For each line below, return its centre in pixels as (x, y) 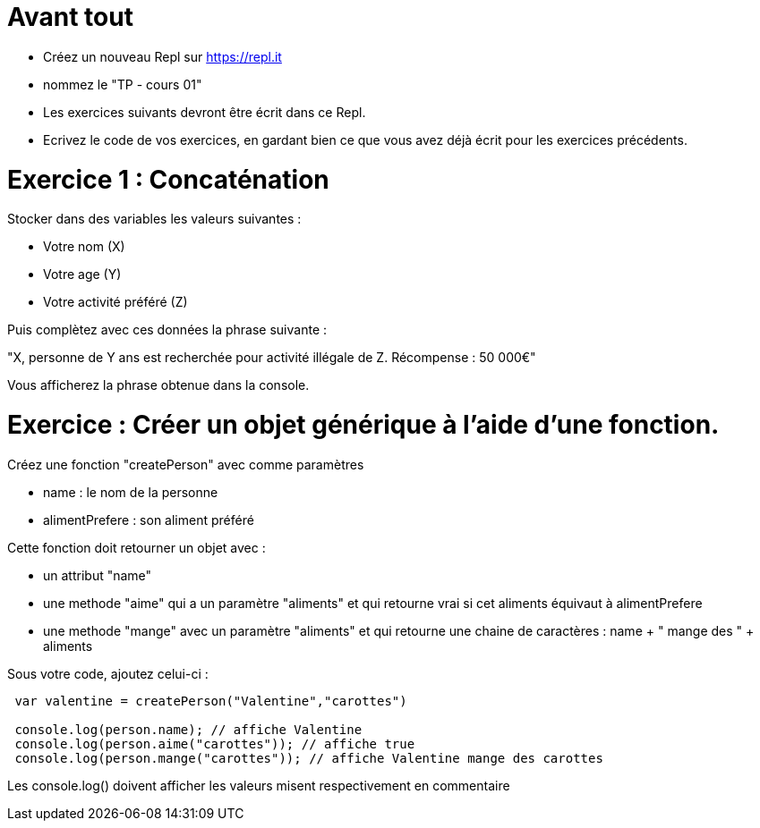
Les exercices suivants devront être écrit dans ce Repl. (205, 112)
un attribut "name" (98, 575)
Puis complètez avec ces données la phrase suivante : (167, 330)
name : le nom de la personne (131, 492)
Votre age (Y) (82, 275)
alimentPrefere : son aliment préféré (149, 520)
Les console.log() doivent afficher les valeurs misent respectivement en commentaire (259, 785)
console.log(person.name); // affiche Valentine (188, 729)
